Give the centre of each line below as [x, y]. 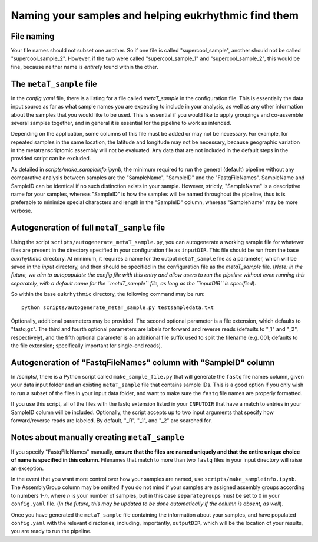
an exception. [27, 468]
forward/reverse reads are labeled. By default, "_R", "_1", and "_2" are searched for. [111, 420]
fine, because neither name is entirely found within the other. [85, 67]
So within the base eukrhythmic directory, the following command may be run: [108, 294]
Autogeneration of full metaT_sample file [88, 227]
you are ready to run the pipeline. [51, 531]
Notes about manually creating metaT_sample [98, 437]
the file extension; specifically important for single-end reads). [87, 346]
